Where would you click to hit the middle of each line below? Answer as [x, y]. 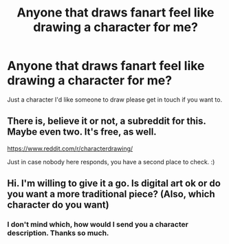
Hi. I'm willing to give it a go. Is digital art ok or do [114, 184]
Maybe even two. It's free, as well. [82, 132]
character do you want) [58, 205]
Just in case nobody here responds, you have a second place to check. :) [111, 162]
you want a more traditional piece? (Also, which [111, 194]
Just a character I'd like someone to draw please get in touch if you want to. [115, 99]
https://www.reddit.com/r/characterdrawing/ [70, 148]
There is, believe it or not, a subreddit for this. [107, 121]
